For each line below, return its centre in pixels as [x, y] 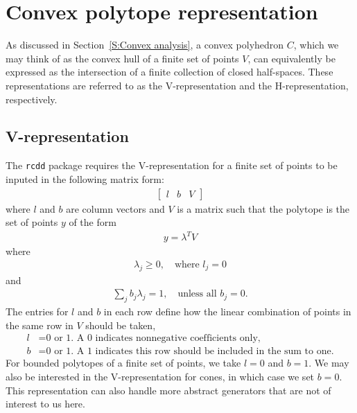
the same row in [40, 325]
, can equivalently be [291, 58]
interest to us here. [45, 404]
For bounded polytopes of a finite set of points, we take [123, 363]
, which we [316, 45]
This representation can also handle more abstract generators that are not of [168, 390]
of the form [93, 222]
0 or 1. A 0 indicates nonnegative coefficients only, [153, 339]
